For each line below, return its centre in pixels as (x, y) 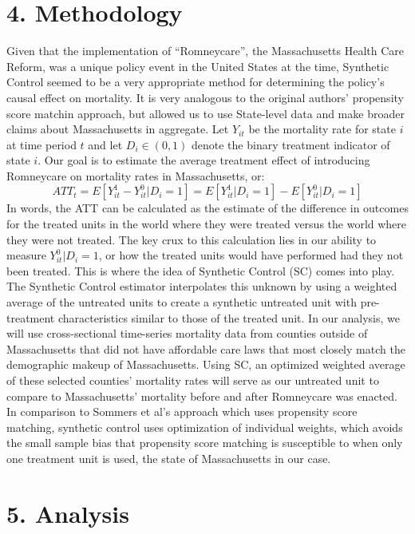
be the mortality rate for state (322, 129)
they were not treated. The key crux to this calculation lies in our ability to (192, 239)
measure (26, 255)
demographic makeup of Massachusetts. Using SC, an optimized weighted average (206, 364)
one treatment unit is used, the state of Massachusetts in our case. (169, 458)
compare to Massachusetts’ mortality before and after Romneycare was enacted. (202, 396)
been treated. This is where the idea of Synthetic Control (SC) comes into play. (201, 270)
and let (105, 144)
